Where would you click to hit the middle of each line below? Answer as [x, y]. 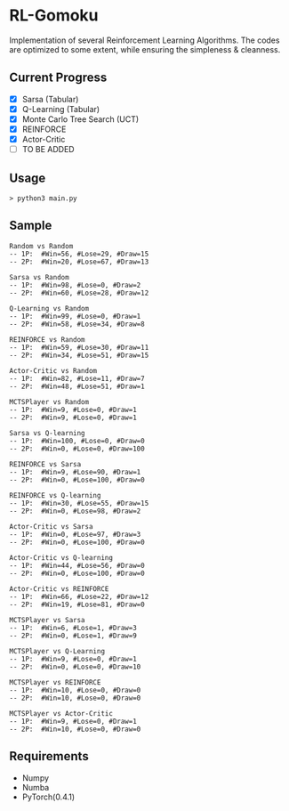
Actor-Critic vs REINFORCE [59, 588]
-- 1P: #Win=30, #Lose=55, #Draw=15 [79, 503]
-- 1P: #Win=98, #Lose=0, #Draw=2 [75, 285]
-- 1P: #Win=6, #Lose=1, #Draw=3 [73, 628]
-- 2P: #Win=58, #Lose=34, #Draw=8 [77, 324]
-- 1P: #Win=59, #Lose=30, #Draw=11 [79, 347]
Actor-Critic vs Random [53, 370]
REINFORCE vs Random [48, 339]
